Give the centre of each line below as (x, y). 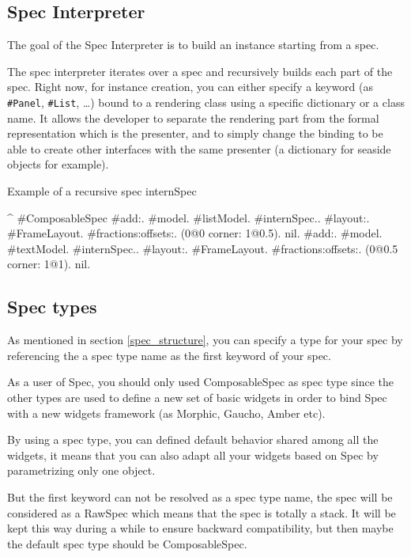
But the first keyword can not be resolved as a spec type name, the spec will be (200, 496)
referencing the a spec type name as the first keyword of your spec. (169, 355)
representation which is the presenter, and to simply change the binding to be (195, 133)
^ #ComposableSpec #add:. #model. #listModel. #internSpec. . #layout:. (189, 217)
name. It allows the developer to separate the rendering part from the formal (193, 117)
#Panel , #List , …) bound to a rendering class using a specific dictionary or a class (206, 102)
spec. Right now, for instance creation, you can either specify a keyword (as (190, 87)
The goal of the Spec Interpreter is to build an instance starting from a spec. (193, 45)
